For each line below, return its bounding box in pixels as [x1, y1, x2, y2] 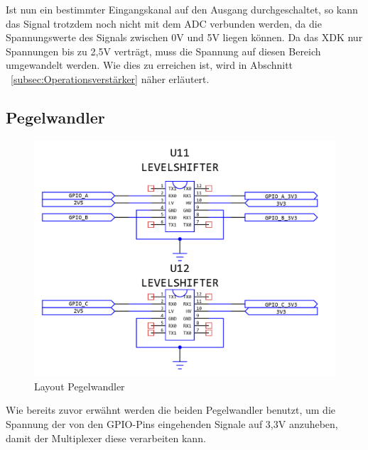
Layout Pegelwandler [34, 378, 125, 393]
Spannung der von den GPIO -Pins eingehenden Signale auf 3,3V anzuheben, [6, 417, 338, 432]
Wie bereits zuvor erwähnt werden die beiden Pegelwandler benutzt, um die [6, 402, 336, 417]
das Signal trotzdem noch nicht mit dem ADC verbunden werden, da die [6, 16, 322, 31]
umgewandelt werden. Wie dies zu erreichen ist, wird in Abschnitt [6, 57, 293, 72]
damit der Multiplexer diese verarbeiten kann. [6, 430, 206, 445]
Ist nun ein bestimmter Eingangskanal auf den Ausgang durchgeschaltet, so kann [6, 2, 358, 16]
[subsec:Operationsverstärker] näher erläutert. [11, 71, 210, 86]
